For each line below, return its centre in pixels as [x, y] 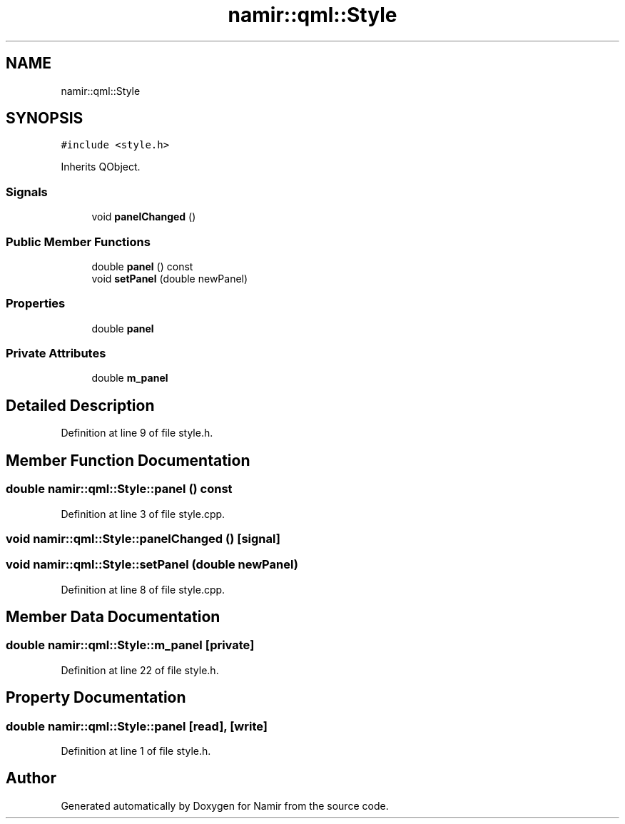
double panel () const [142, 266]
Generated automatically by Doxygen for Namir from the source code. [225, 805]
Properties [36, 304]
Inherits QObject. [101, 167]
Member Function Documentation [128, 460]
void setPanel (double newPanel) [170, 278]
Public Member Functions [78, 241]
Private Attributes [56, 353]
